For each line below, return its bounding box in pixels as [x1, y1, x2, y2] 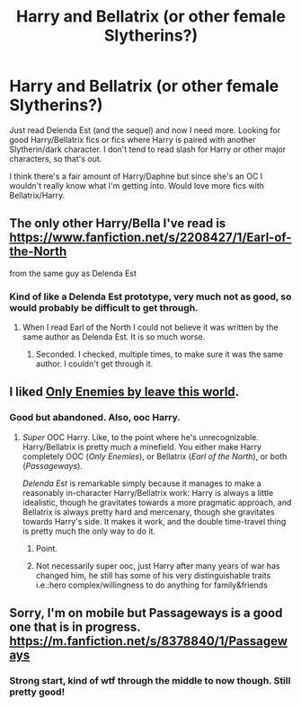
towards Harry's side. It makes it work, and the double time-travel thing [22, 516, 287, 526]
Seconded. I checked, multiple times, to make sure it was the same [35, 349, 284, 360]
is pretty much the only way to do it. [22, 526, 155, 536]
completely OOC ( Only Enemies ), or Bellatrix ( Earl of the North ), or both [22, 451, 288, 462]
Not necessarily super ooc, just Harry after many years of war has [35, 560, 280, 571]
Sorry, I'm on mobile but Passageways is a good [9, 605, 283, 621]
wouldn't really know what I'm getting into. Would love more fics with [9, 180, 265, 190]
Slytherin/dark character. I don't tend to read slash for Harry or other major [9, 144, 287, 155]
